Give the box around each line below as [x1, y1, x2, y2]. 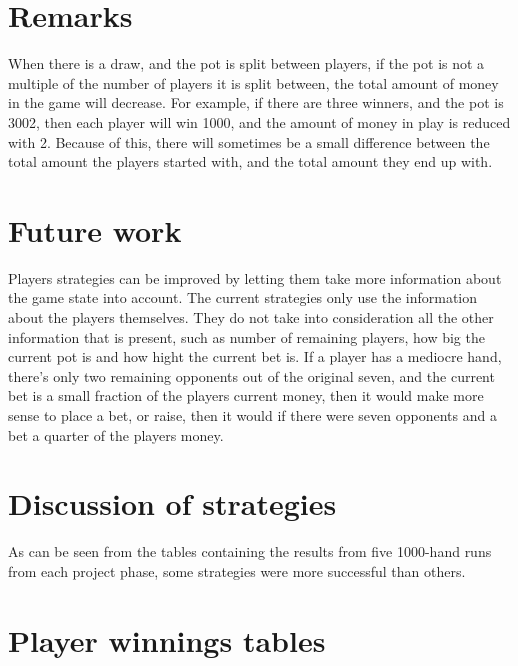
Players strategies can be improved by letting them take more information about [8, 267, 502, 288]
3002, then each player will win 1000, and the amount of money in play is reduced [8, 111, 511, 132]
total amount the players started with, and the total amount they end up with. [8, 151, 493, 172]
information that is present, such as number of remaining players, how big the [8, 326, 485, 347]
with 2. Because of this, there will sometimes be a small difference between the [8, 131, 490, 152]
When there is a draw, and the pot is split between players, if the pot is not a [8, 53, 485, 74]
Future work [8, 209, 182, 250]
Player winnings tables [8, 619, 326, 660]
